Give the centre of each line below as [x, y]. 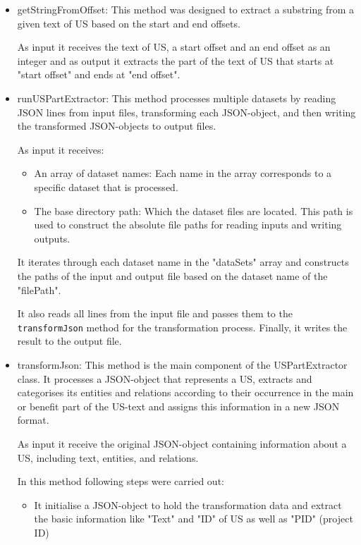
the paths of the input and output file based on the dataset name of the [172, 275]
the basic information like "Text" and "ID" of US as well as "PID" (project [194, 519]
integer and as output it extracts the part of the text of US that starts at [176, 60]
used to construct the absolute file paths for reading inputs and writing [188, 225]
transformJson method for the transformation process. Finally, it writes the [182, 327]
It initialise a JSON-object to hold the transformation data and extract [188, 504]
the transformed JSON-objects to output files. [117, 126]
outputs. [52, 238]
